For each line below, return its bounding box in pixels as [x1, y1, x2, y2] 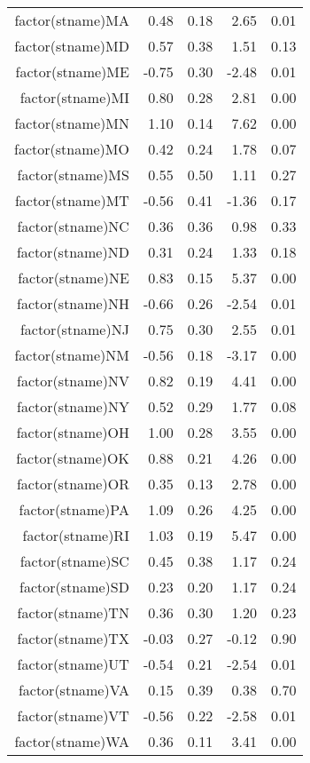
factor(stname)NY [17, 396, 129, 417]
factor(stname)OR [16, 473, 129, 494]
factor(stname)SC [19, 551, 129, 571]
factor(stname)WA [14, 731, 129, 751]
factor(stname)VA [18, 680, 129, 700]
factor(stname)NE [18, 267, 129, 288]
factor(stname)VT [17, 705, 129, 726]
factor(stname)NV [17, 370, 129, 391]
